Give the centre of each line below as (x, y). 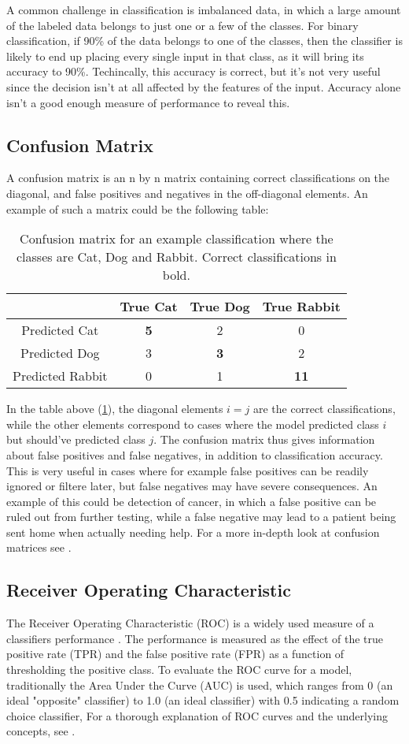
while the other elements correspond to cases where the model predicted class (193, 424)
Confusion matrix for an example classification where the (177, 239)
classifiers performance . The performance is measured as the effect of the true (195, 638)
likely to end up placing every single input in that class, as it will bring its (185, 56)
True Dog (220, 307)
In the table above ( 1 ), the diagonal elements (115, 409)
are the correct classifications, (324, 409)
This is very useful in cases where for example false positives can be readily (188, 470)
